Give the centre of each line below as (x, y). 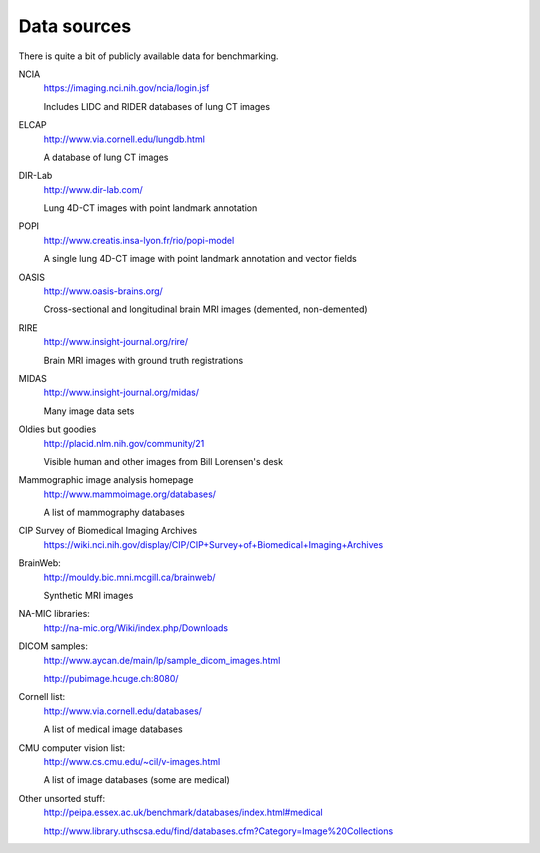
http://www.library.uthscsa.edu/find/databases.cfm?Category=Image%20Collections (218, 831)
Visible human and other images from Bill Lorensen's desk (163, 461)
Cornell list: (42, 697)
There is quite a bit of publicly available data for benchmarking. (148, 56)
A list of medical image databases (113, 729)
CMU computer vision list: (71, 747)
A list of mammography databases (114, 512)
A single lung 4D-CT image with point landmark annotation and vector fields (200, 259)
